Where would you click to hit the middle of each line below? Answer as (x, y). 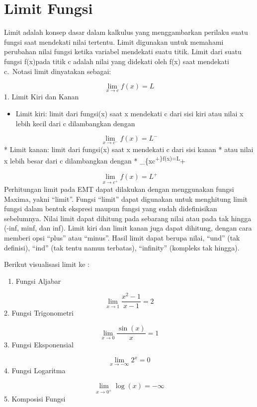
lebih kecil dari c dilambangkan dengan (75, 123)
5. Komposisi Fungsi (35, 398)
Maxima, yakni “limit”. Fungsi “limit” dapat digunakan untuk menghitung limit (126, 199)
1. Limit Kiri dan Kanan (42, 97)
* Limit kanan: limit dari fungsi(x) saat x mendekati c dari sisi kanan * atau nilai (129, 149)
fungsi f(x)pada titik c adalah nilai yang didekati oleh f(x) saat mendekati (117, 61)
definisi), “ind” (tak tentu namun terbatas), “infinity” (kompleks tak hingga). (122, 247)
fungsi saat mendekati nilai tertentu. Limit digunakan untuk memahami (114, 41)
